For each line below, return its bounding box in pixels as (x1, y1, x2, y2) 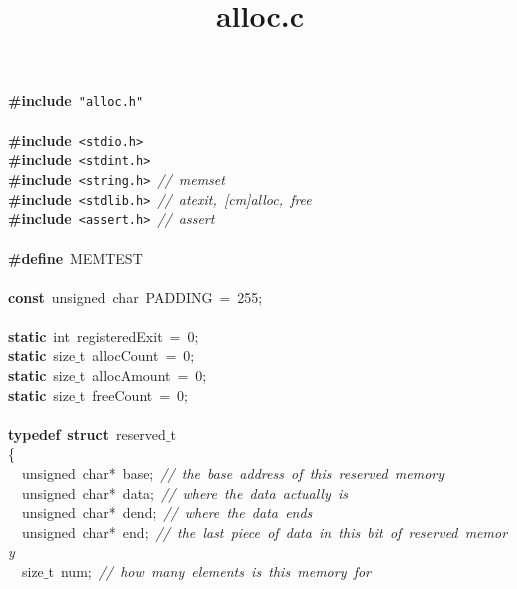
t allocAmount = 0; (79, 365, 207, 386)
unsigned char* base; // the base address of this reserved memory (21, 463, 445, 484)
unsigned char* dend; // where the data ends (21, 502, 313, 523)
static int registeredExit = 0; (8, 325, 199, 346)
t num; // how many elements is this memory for (48, 561, 371, 581)
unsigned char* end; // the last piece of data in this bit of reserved (21, 521, 458, 542)
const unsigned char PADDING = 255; (8, 286, 263, 307)
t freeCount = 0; (79, 384, 189, 405)
